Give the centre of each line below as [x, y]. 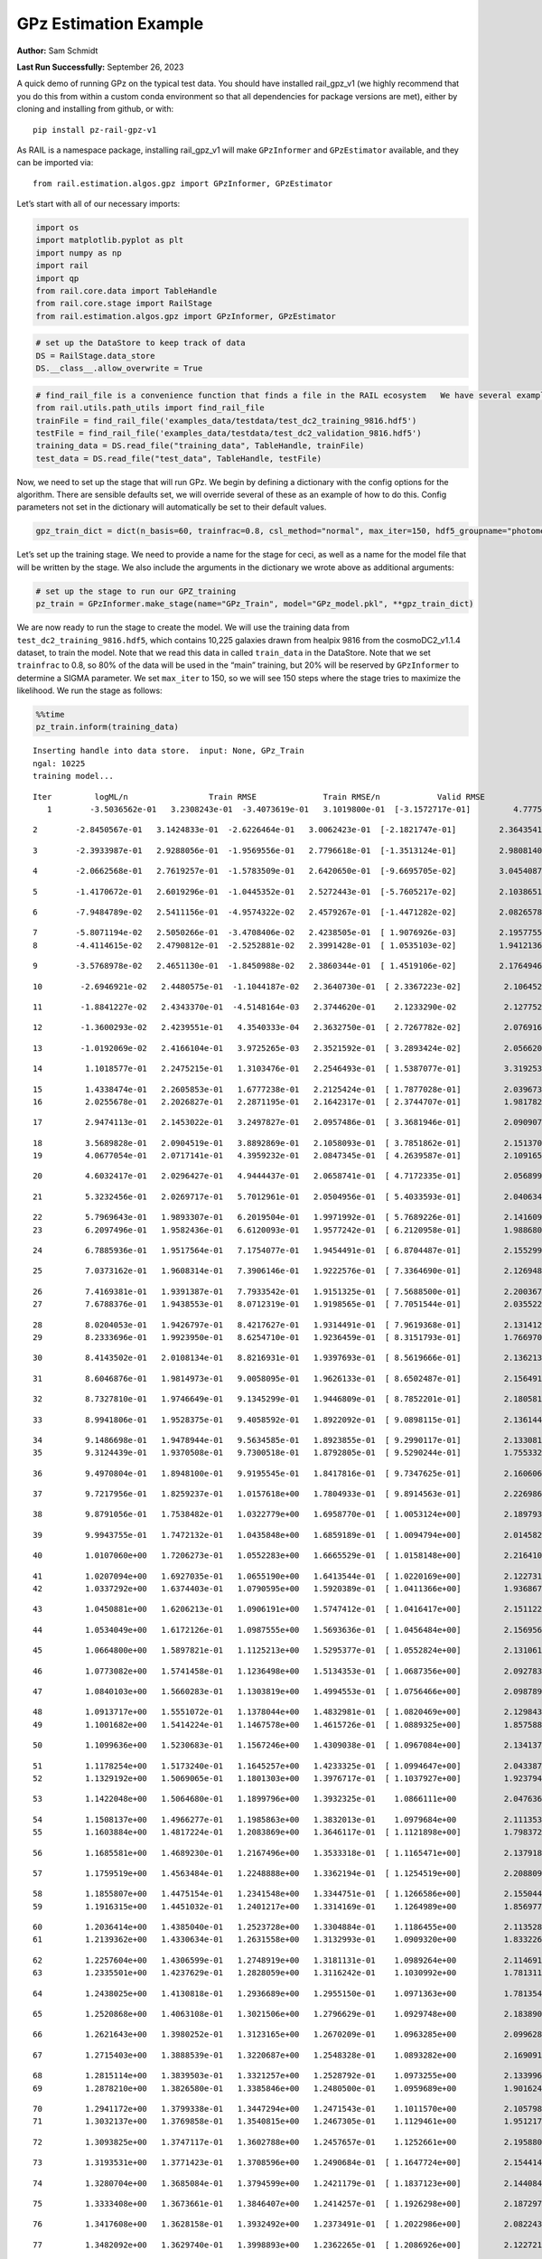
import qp [57, 278]
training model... [74, 776]
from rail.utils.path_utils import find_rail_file [150, 408]
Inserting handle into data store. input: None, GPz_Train [168, 751]
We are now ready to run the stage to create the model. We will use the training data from [183, 627]
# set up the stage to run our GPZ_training [136, 591]
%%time [50, 715]
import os [57, 228]
